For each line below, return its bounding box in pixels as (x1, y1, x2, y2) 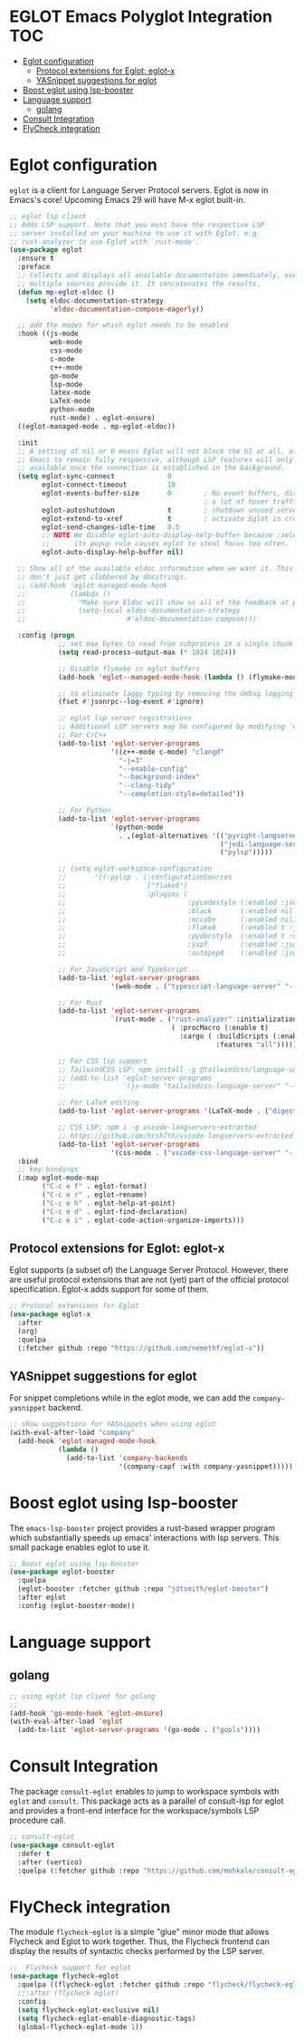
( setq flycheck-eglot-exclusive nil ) (17, 2005, 160, 2015)
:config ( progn (17, 631, 75, 640)
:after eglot (17, 1593, 67, 1603)
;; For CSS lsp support (57, 1056, 147, 1065)
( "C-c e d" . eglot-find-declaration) (42, 1207, 188, 1216)
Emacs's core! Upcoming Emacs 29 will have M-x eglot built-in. (9, 194, 246, 205)
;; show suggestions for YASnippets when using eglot (9, 1420, 217, 1429)
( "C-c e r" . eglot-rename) (42, 1190, 147, 1199)
